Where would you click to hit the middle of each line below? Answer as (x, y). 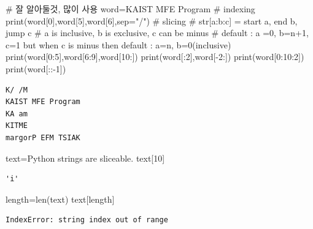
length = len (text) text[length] (60, 199)
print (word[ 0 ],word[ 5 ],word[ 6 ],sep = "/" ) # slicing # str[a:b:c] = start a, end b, (152, 21)
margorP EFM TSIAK (43, 137)
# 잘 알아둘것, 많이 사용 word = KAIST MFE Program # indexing (130, 9)
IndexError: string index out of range (87, 220)
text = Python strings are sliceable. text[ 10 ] (85, 158)
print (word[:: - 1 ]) (36, 68)
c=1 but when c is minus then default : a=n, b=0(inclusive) (118, 44)
